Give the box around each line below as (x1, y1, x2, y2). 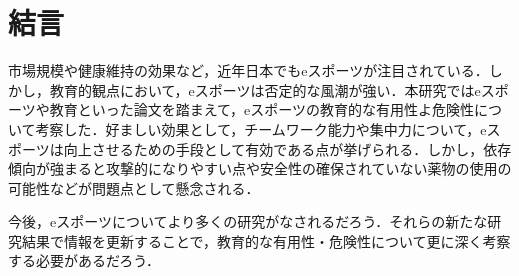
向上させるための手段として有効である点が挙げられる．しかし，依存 (63, 138, 512, 159)
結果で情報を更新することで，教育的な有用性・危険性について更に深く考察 (21, 230, 511, 251)
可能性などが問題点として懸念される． (8, 177, 260, 198)
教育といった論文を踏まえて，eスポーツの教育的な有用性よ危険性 (49, 99, 474, 120)
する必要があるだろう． (8, 250, 161, 271)
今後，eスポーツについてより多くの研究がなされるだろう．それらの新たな (8, 211, 488, 232)
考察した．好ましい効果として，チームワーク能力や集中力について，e (35, 118, 487, 139)
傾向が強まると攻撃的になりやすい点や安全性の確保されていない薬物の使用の (8, 158, 512, 179)
